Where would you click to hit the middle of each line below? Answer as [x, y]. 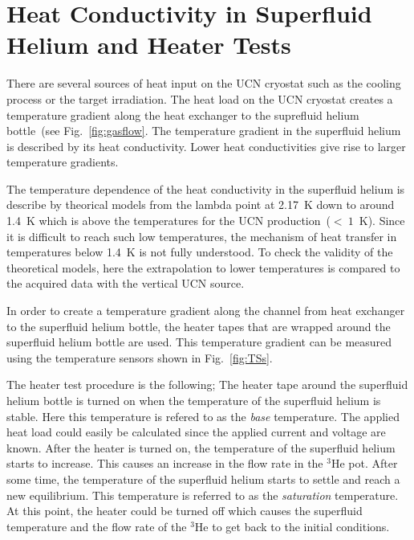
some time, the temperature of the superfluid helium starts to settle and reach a [203, 479]
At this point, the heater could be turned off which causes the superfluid [185, 511]
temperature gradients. [63, 162]
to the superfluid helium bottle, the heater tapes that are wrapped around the [199, 326]
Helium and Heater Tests [149, 45]
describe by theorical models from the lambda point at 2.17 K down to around [201, 205]
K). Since [382, 221]
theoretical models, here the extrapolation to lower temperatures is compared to [203, 267]
